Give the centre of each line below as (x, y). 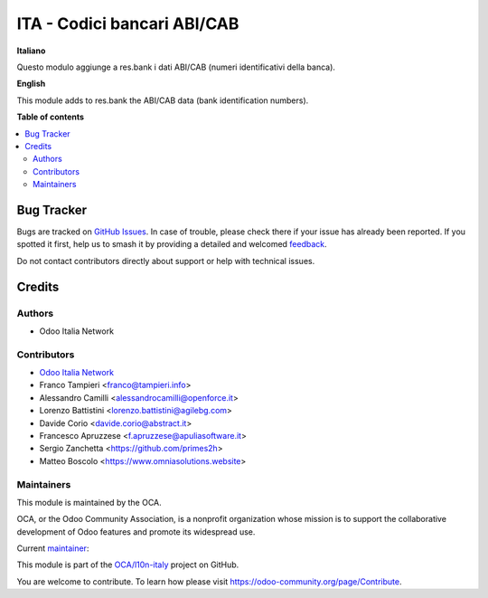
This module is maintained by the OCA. (89, 502)
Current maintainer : (53, 548)
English (31, 84)
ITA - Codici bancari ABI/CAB (128, 24)
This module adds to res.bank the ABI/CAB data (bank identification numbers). (163, 100)
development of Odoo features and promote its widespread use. (136, 532)
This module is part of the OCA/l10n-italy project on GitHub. (128, 565)
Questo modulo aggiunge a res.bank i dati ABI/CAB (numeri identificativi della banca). (176, 67)
